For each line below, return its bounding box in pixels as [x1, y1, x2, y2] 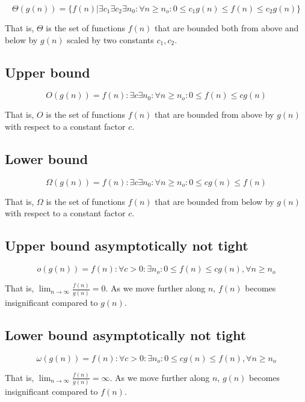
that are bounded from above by [155, 108, 274, 121]
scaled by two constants [67, 33, 154, 46]
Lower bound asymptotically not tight [5, 325, 247, 344]
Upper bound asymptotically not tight [5, 236, 248, 255]
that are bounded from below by [155, 195, 274, 207]
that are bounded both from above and [155, 22, 299, 34]
